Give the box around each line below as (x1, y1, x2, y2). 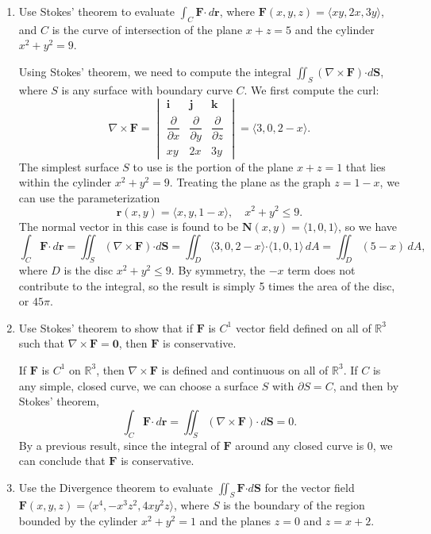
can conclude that (18, 452, 106, 469)
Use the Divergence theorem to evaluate (18, 478, 213, 495)
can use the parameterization (18, 189, 160, 206)
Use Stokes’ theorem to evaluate (18, 3, 175, 19)
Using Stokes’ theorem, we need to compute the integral (18, 63, 291, 79)
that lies (345, 158, 386, 175)
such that (18, 335, 65, 352)
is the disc (63, 261, 114, 278)
